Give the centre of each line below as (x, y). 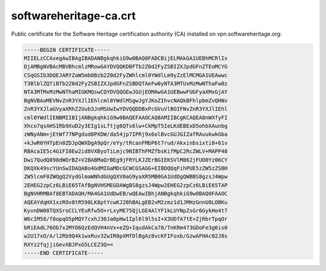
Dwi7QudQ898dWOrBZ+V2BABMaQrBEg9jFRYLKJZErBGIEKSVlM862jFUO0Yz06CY (126, 160)
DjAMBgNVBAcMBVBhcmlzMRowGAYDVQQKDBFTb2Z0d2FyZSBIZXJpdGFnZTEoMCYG (126, 67)
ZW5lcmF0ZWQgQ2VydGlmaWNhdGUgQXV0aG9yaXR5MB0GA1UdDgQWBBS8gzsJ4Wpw (126, 177)
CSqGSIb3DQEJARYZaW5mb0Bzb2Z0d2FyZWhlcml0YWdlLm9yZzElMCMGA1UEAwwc (126, 75)
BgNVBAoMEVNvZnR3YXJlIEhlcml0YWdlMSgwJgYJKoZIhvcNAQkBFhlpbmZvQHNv (126, 100)
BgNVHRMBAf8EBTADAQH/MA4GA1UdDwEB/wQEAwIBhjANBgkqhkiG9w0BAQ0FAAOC (126, 194)
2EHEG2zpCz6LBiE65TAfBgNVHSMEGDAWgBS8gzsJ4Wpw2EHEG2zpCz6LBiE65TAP (126, 185)
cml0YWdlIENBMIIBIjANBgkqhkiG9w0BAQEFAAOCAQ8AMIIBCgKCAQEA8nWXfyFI (126, 117)
